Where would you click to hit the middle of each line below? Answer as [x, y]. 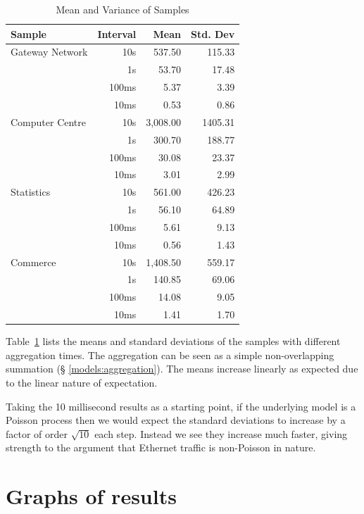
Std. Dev [213, 33]
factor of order [37, 433]
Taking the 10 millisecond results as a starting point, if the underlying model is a [181, 406]
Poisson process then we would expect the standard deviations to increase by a [176, 420]
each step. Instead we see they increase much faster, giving [221, 433]
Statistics [31, 192]
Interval [117, 33]
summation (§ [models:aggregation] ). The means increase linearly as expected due [182, 369]
